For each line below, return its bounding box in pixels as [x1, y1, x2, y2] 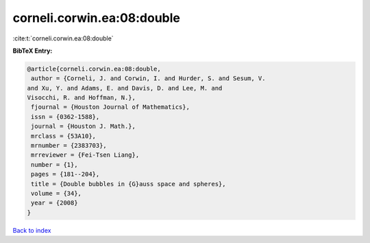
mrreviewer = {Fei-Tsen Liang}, [31, 151, 140, 159]
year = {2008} [31, 199, 78, 207]
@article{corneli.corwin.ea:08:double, [27, 65, 161, 73]
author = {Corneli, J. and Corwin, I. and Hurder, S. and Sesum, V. [31, 75, 266, 82]
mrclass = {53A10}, [31, 132, 96, 140]
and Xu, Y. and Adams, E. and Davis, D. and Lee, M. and [27, 84, 223, 92]
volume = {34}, [31, 190, 82, 197]
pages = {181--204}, [31, 170, 100, 178]
